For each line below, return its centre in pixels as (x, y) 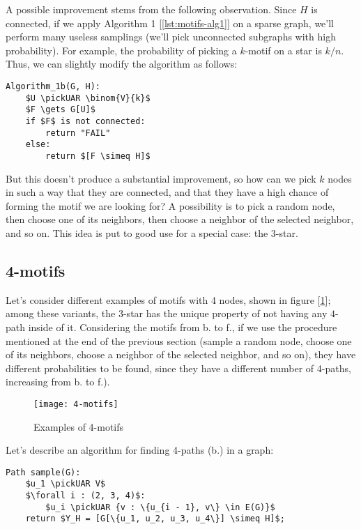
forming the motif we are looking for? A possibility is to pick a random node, (170, 205)
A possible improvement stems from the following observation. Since (151, 9)
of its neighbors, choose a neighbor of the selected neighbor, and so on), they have (181, 354)
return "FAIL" (78, 133)
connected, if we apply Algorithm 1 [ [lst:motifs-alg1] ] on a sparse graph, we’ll (170, 23)
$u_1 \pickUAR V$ (66, 484)
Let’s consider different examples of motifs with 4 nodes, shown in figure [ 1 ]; (168, 299)
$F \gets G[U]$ (60, 110)
